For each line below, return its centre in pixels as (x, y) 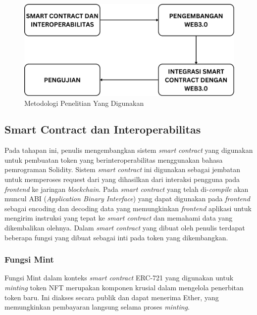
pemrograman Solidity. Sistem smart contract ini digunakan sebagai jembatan (122, 169)
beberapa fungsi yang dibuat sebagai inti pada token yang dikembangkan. (116, 237)
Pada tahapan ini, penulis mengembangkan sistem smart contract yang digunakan (129, 150)
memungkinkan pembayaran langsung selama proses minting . (97, 307)
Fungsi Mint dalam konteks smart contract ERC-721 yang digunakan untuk (119, 278)
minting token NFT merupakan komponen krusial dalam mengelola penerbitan (124, 288)
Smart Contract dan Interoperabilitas (103, 129)
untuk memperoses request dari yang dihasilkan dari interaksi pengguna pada (122, 179)
